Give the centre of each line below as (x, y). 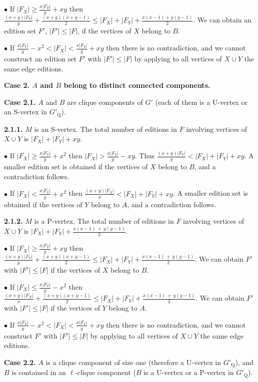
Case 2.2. (20, 362)
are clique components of (105, 102)
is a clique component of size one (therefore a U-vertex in (133, 362)
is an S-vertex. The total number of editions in (105, 129)
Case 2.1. (20, 102)
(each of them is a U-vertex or (201, 102)
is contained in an (39, 372)
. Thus (145, 156)
